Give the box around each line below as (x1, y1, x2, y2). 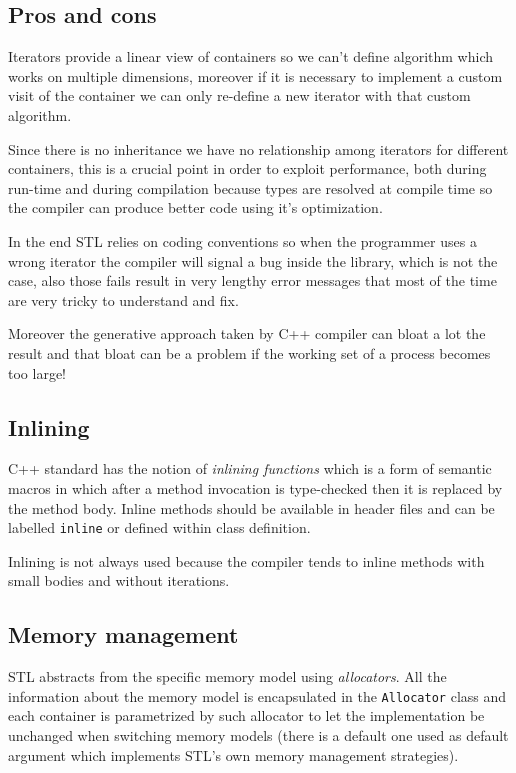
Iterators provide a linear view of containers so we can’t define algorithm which (8, 46, 494, 67)
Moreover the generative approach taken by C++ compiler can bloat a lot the (8, 323, 486, 344)
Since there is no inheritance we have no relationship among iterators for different (8, 138, 509, 159)
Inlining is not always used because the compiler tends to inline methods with (8, 550, 485, 571)
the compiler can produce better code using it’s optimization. (8, 197, 383, 218)
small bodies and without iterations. (8, 570, 230, 591)
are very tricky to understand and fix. (8, 289, 239, 310)
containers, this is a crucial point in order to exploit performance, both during (8, 158, 487, 179)
